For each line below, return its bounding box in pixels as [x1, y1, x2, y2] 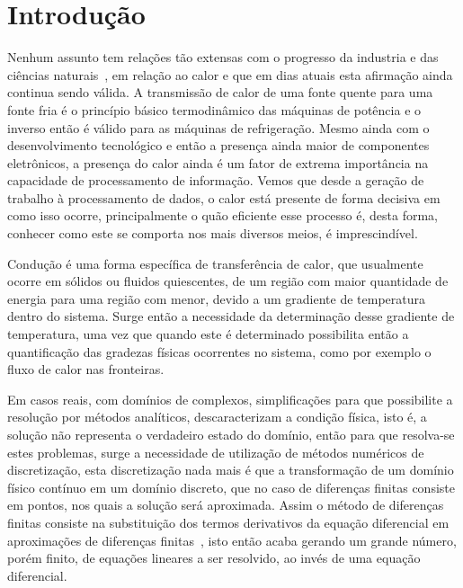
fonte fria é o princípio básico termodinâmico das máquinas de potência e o [7, 100, 422, 119]
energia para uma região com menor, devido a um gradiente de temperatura [7, 289, 425, 307]
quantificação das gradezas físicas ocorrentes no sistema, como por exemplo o [7, 342, 432, 361]
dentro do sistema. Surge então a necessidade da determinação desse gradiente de [7, 307, 455, 325]
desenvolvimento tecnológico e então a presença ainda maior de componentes [7, 136, 430, 155]
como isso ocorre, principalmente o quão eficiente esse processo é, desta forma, [7, 206, 438, 225]
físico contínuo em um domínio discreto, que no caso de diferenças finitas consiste [7, 477, 455, 496]
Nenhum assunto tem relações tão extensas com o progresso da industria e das [7, 48, 439, 67]
